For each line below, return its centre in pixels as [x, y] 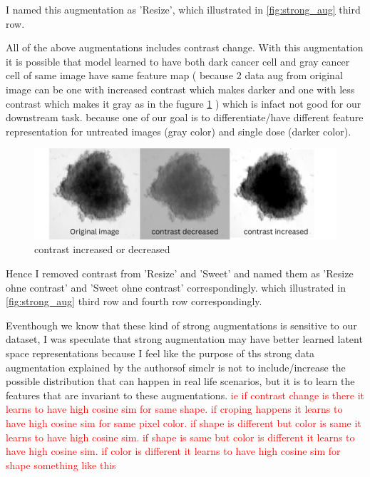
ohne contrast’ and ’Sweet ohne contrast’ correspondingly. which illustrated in [176, 287]
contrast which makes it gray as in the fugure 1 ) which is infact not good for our [184, 103]
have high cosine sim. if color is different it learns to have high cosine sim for [173, 451]
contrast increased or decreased [102, 249]
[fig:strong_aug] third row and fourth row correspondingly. [134, 301]
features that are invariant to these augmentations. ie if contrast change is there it [185, 395]
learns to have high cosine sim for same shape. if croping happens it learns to [174, 409]
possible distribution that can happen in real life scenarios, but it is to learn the [180, 381]
